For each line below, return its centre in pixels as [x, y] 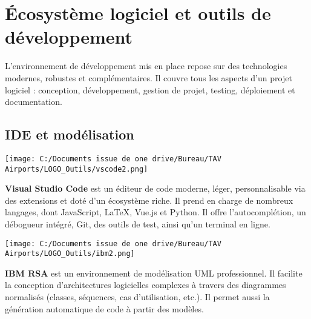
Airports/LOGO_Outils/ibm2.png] [70, 254]
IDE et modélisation [70, 134]
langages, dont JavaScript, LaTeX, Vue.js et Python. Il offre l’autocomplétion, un [155, 212]
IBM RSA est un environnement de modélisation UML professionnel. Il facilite [154, 273]
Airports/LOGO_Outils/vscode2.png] [77, 169]
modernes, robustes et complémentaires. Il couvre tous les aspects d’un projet [149, 77]
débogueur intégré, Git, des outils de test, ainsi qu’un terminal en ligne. [138, 223]
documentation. [34, 102]
